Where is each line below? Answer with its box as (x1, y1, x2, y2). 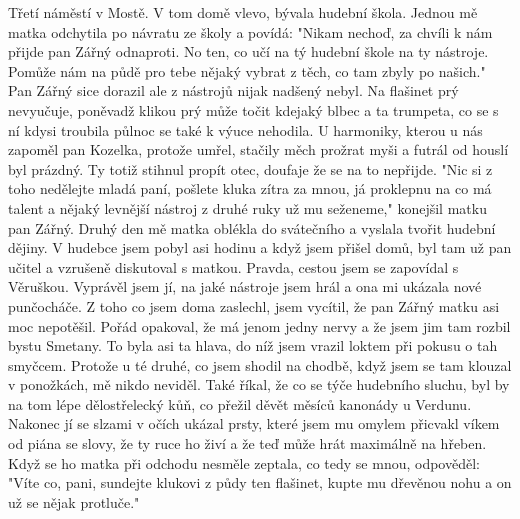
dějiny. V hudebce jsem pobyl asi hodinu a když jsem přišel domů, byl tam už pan (8, 237, 512, 258)
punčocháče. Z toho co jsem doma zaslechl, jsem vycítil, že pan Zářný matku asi (8, 295, 500, 316)
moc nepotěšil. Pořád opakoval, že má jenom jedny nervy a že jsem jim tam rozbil (8, 315, 511, 336)
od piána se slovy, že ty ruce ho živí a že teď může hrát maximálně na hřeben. (8, 433, 487, 454)
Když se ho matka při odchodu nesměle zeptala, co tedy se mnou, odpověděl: (8, 452, 480, 473)
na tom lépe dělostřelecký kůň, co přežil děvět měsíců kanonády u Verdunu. (8, 393, 472, 414)
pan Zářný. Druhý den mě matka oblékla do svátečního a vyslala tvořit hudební (8, 217, 496, 238)
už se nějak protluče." (8, 491, 140, 512)
